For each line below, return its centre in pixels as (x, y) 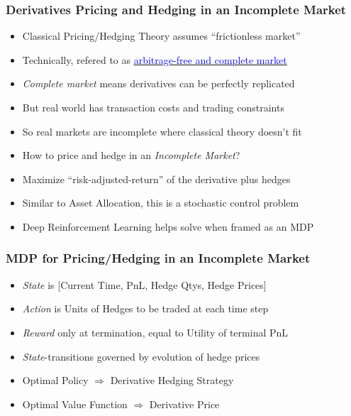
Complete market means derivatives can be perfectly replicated (158, 83)
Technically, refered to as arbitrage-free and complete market (155, 59)
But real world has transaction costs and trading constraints (153, 107)
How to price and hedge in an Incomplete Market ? (131, 155)
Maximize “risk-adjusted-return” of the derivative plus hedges (156, 179)
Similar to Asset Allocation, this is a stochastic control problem (161, 203)
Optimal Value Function (75, 404)
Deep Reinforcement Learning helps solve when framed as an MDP (168, 226)
